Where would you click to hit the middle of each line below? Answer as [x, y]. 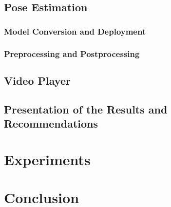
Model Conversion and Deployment [75, 31]
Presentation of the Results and [86, 109]
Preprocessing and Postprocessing [72, 53]
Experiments [47, 159]
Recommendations [51, 123]
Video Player [37, 80]
